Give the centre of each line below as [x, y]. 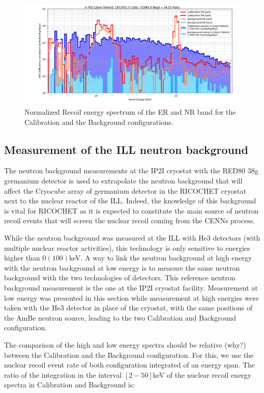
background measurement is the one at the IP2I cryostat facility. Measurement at [131, 288]
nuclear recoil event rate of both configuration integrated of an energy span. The [130, 365]
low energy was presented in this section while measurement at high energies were [131, 297]
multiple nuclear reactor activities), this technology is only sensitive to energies [127, 247]
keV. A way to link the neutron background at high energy [160, 258]
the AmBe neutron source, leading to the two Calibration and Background [120, 317]
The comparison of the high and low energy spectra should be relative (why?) [125, 344]
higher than [22, 258]
